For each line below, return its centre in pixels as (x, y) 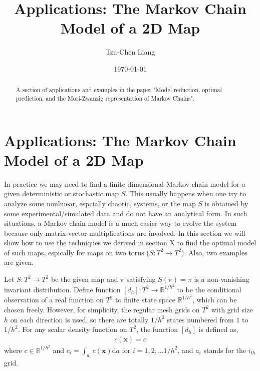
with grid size (232, 309)
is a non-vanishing (222, 279)
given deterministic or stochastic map (61, 194)
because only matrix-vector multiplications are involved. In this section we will (125, 233)
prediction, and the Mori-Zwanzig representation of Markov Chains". (105, 98)
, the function (157, 329)
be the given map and (85, 279)
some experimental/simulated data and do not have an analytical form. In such (126, 213)
